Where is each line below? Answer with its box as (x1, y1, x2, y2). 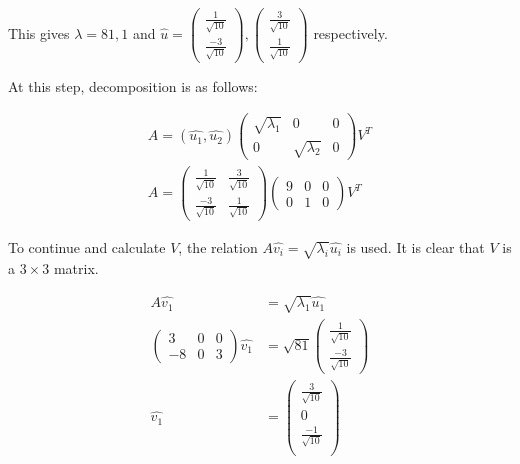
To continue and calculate (8, 237, 166, 257)
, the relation (178, 237, 258, 257)
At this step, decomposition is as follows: (8, 75, 258, 96)
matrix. (53, 257, 99, 278)
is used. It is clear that (346, 237, 485, 257)
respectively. (313, 22, 388, 43)
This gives (8, 22, 70, 43)
